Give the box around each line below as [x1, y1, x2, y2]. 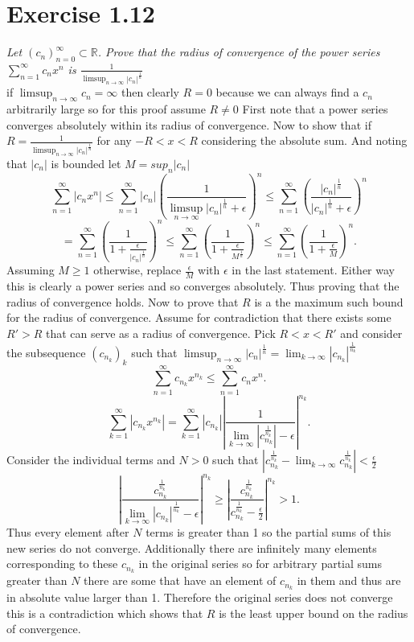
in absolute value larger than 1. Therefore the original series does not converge [6, 588, 393, 605]
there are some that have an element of [84, 572, 277, 589]
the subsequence [6, 344, 86, 360]
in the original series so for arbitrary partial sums [138, 555, 383, 572]
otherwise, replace [93, 261, 182, 278]
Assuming [6, 261, 55, 278]
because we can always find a [215, 84, 359, 101]
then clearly [121, 84, 179, 101]
